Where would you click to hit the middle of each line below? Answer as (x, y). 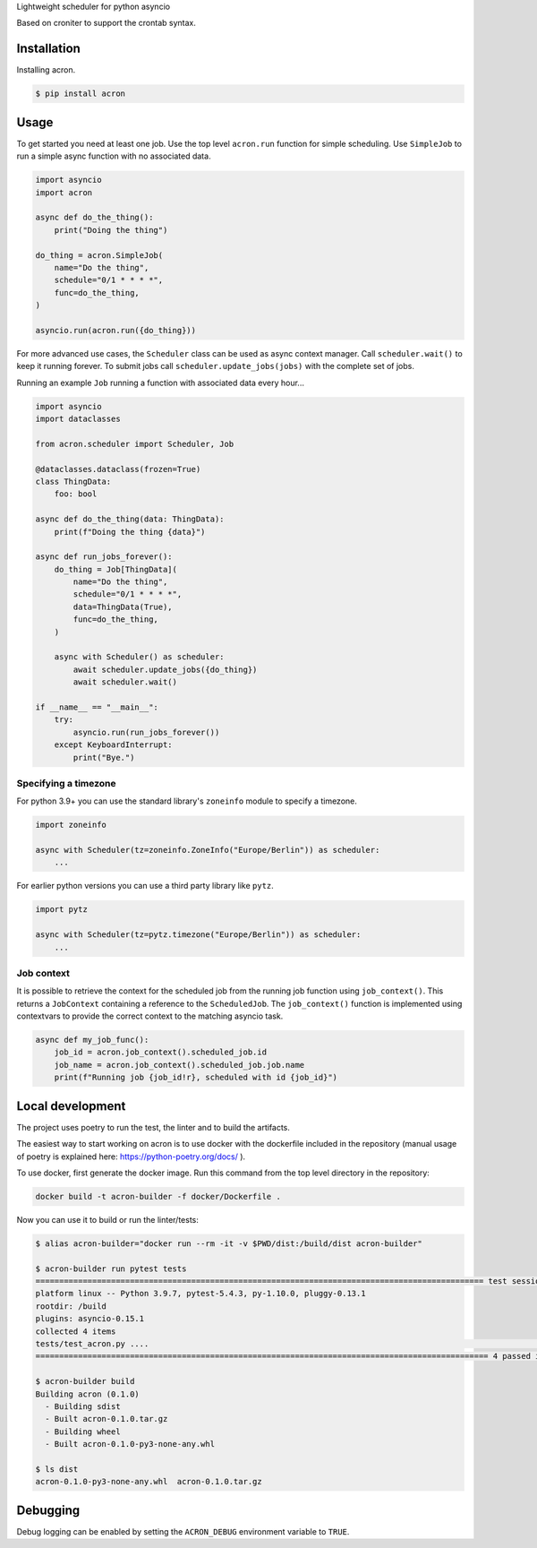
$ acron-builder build (85, 1381)
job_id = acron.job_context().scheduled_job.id (161, 1052)
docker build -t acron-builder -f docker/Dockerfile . (158, 1196)
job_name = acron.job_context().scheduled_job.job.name (179, 1065)
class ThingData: (73, 481)
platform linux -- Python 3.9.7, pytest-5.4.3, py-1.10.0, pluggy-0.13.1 (200, 1294)
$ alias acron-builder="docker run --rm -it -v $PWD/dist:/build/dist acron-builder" (229, 1243)
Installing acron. (46, 70)
